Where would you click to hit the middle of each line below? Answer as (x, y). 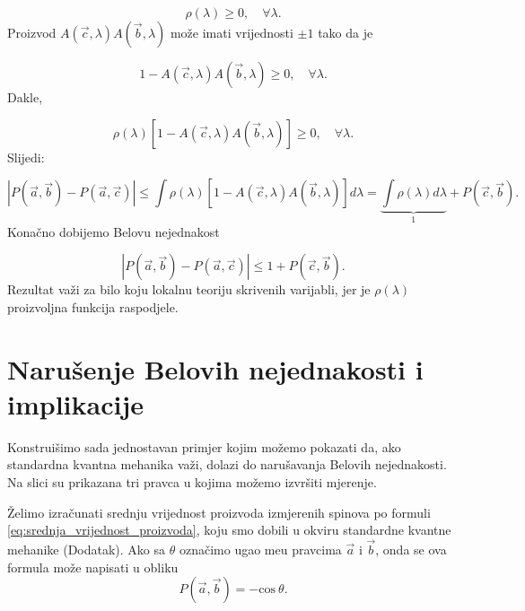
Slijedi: (26, 157)
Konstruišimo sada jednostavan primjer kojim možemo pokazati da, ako (204, 446)
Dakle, (25, 97)
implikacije (75, 403)
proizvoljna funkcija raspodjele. (93, 306)
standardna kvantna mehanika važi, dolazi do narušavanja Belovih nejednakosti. (227, 464)
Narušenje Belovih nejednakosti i (215, 368)
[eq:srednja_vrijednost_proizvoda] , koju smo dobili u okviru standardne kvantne (229, 530)
